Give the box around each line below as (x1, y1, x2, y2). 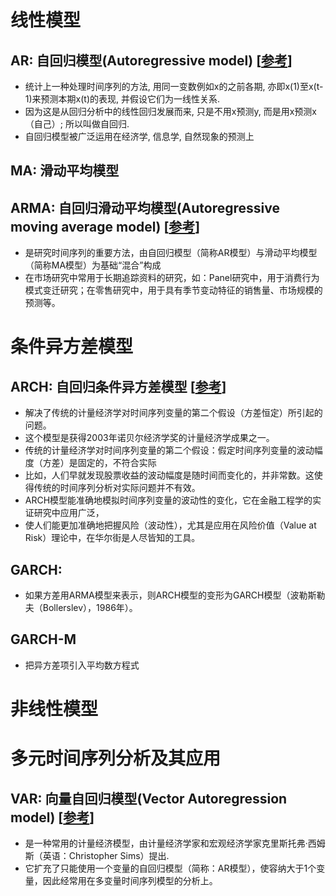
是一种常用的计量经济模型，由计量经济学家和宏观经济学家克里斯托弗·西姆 (24, 837, 326, 850)
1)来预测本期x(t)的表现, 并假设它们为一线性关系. (24, 93, 221, 105)
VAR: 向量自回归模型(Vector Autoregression (10, 790, 288, 807)
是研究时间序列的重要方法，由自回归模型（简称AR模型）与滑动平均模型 (24, 247, 318, 259)
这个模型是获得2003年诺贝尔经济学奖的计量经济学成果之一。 (24, 432, 275, 444)
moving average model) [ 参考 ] (10, 218, 201, 235)
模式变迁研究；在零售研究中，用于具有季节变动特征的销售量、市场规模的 (24, 284, 323, 296)
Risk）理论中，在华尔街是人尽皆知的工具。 (24, 532, 201, 544)
